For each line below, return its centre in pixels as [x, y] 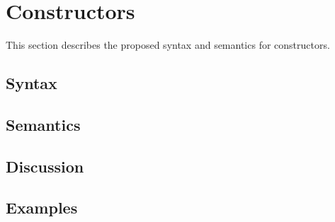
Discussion [45, 166]
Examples [42, 208]
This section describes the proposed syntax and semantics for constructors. [168, 45]
